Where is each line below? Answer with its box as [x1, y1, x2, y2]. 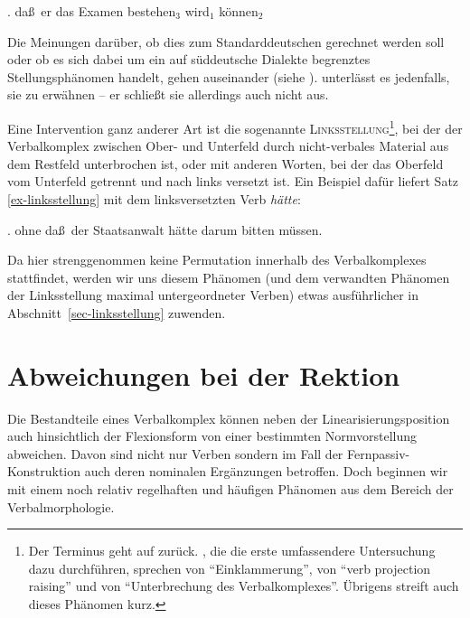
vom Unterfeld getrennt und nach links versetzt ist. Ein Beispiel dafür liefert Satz [7, 172, 459, 191]
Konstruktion [7, 462, 81, 481]
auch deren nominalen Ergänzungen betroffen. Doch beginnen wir [84, 462, 448, 481]
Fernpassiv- [346, 444, 410, 463]
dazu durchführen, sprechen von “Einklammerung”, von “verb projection [28, 558, 431, 577]
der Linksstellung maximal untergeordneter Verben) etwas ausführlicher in [7, 286, 419, 304]
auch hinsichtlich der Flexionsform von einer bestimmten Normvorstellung [7, 426, 417, 445]
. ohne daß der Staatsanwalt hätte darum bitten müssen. [7, 220, 323, 239]
